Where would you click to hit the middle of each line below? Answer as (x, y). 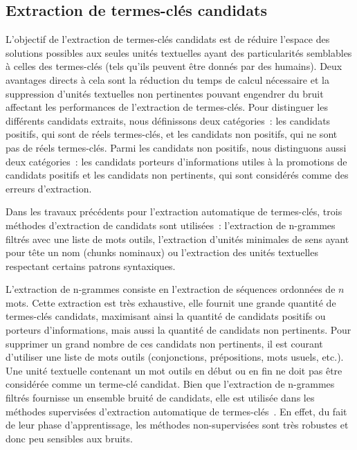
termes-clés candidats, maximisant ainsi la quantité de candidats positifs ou (166, 316)
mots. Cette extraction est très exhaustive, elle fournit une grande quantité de (171, 302)
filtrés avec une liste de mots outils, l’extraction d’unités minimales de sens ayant (177, 238)
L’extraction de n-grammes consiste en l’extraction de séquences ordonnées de (171, 289)
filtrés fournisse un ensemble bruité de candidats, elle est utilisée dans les (160, 398)
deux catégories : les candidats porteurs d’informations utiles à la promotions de (176, 161)
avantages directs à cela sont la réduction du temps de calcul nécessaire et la (167, 79)
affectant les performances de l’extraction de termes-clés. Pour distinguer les (167, 107)
